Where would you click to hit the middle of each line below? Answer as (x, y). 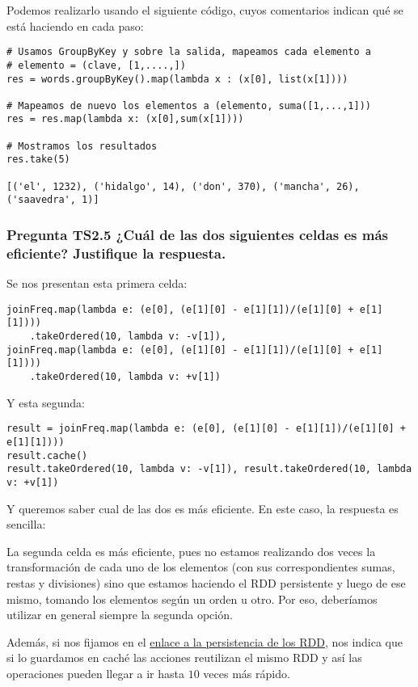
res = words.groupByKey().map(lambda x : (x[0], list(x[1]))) (177, 79)
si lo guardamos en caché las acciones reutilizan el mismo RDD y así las (184, 657)
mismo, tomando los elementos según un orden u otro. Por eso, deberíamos (192, 598)
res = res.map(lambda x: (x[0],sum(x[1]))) (125, 119)
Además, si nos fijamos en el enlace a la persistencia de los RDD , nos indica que (205, 641)
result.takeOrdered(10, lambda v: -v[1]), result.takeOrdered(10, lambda (209, 469)
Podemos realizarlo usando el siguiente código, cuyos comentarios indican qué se (205, 10)
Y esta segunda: (46, 402)
